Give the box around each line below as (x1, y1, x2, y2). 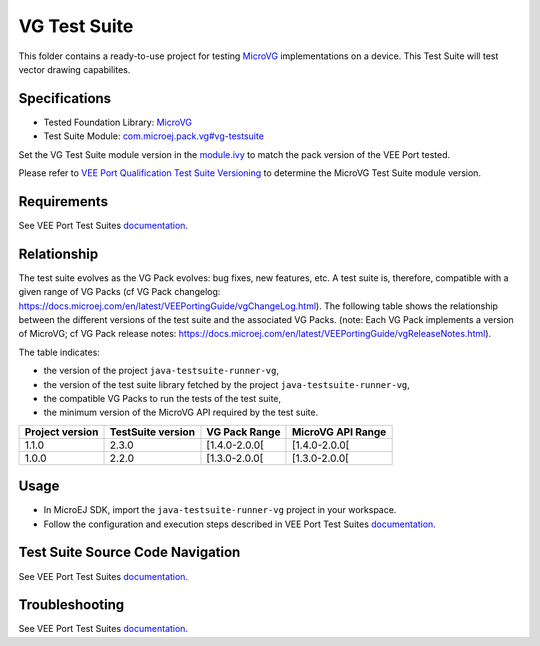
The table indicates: (18, 346, 100, 358)
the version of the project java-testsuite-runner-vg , (43, 365, 280, 377)
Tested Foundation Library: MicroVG (43, 116, 193, 128)
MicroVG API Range (291, 425, 387, 439)
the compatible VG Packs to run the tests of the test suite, (43, 392, 282, 404)
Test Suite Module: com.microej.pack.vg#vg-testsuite (43, 130, 265, 142)
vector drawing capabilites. (18, 63, 131, 75)
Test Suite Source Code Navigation (18, 544, 241, 561)
